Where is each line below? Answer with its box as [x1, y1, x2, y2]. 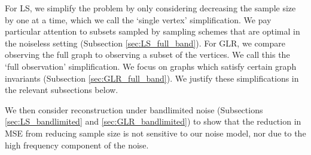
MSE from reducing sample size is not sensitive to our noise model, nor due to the [5, 126, 306, 139]
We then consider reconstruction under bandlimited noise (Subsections [5, 103, 263, 116]
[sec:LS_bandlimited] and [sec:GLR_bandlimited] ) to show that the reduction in [5, 115, 301, 128]
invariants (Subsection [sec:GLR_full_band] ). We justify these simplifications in [5, 72, 299, 84]
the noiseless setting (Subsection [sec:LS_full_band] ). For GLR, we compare [5, 36, 285, 49]
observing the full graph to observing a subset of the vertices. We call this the [5, 48, 290, 61]
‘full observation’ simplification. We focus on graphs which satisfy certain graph [5, 60, 297, 72]
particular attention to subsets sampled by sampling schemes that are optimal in [5, 25, 300, 38]
